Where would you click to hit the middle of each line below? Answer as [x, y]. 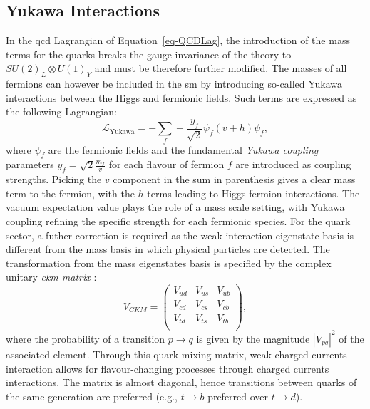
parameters [30, 164]
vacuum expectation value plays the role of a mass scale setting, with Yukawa [175, 207]
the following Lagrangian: [61, 112]
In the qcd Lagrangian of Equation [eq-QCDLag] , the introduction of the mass [178, 40]
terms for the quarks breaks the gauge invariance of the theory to [149, 54]
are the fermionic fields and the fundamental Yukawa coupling [183, 149]
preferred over [238, 396]
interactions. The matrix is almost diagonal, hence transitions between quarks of [181, 382]
